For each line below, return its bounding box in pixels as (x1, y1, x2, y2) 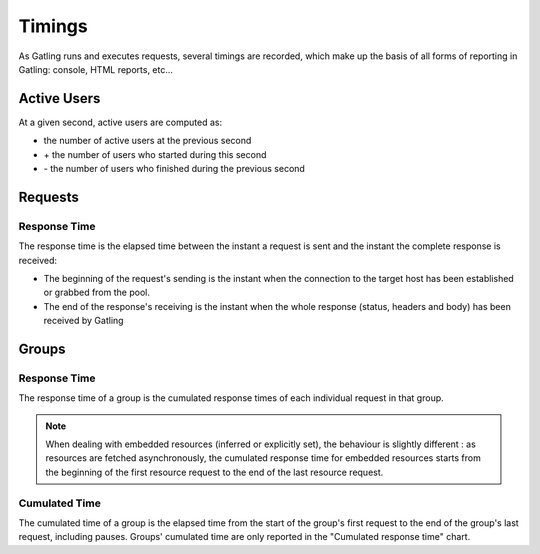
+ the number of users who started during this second (43, 148, 267, 160)
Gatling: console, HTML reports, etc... (18, 63, 174, 75)
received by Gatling (43, 315, 124, 327)
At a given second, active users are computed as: (18, 116, 223, 128)
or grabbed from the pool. (43, 286, 150, 299)
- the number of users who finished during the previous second (43, 163, 305, 175)
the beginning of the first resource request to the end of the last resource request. (45, 466, 384, 478)
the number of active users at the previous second (43, 135, 252, 147)
